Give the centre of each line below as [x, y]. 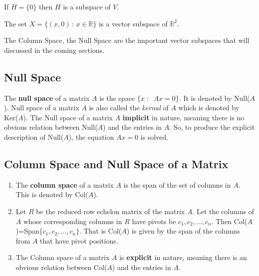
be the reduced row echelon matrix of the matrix [111, 211]
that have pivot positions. [79, 240]
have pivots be [154, 221]
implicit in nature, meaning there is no [183, 117]
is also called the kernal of [129, 108]
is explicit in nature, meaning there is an [183, 257]
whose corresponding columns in [73, 221]
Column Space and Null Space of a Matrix [116, 163]
